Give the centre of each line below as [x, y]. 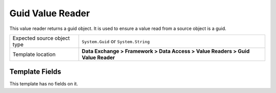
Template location [34, 54]
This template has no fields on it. [44, 84]
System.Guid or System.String [116, 41]
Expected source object [41, 38]
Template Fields [35, 72]
